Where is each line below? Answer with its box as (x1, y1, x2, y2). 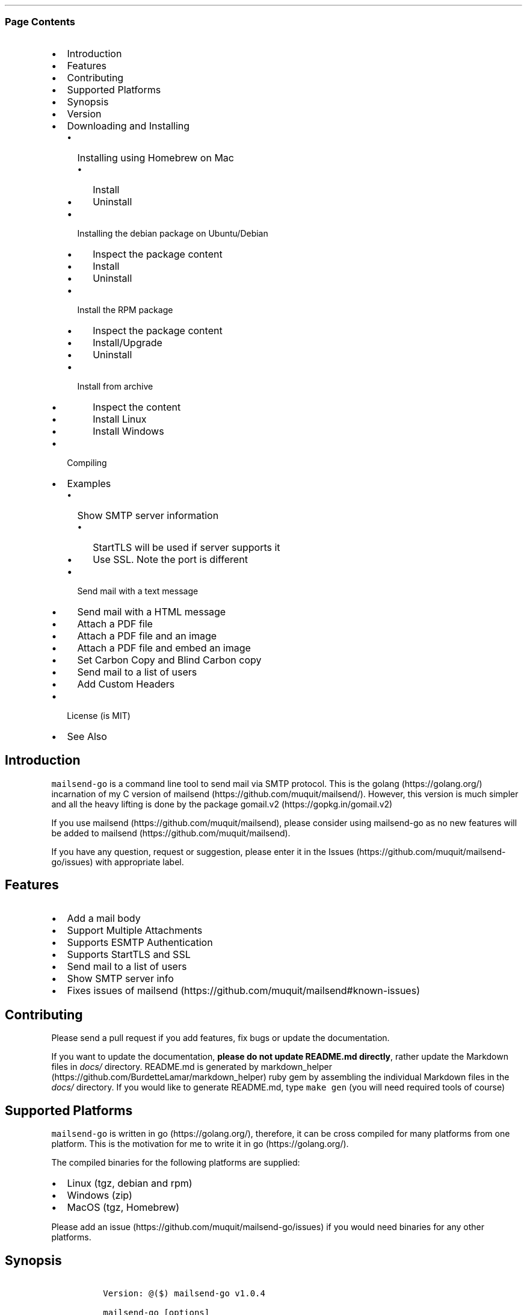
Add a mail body (67, 912, 141, 925)
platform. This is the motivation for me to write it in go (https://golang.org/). (51, 1139, 349, 1149)
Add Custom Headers (77, 677, 175, 690)
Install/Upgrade (93, 336, 162, 349)
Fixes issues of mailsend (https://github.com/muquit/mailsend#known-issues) (67, 984, 420, 997)
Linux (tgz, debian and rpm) (67, 1177, 193, 1190)
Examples (67, 477, 111, 490)
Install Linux (93, 412, 147, 425)
